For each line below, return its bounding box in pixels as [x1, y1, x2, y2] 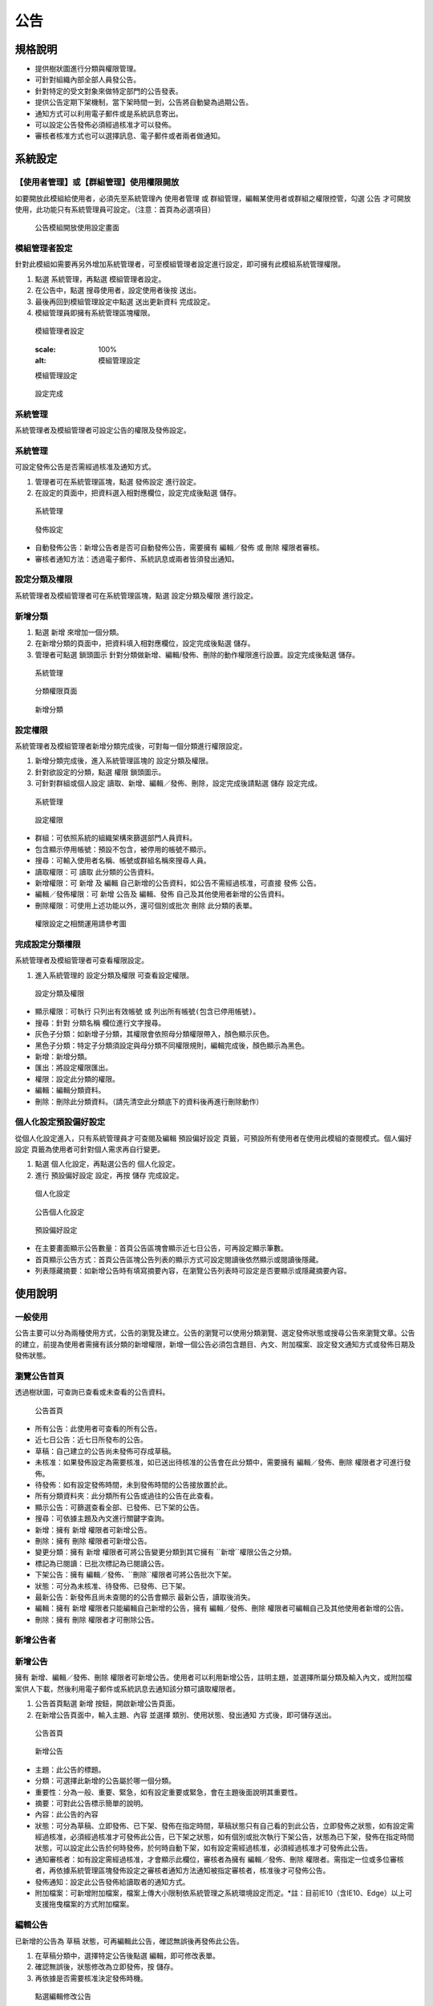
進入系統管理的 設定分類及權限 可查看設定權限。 [34, 970, 194, 980]
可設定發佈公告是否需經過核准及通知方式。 [14, 462, 156, 472]
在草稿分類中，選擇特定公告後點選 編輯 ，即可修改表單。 [34, 1951, 220, 1960]
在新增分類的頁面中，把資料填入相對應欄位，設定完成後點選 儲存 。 [34, 639, 255, 648]
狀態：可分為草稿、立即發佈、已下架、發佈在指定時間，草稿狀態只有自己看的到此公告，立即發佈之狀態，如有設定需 [34, 1821, 415, 1830]
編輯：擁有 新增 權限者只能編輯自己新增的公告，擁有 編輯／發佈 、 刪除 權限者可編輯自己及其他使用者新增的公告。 [34, 1603, 408, 1613]
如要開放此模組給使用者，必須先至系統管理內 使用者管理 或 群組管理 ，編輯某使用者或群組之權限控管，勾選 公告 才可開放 [14, 193, 411, 203]
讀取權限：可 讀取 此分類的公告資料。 [34, 867, 159, 876]
